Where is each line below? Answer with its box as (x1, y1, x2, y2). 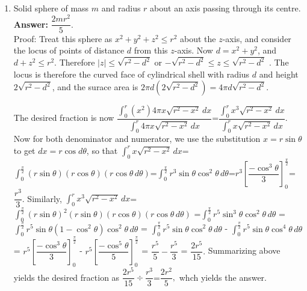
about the (180, 32, 216, 44)
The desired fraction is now (13, 111, 114, 124)
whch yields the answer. (179, 271, 267, 283)
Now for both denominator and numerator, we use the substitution (13, 132, 261, 145)
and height (259, 67, 299, 80)
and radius (101, 2, 141, 14)
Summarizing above (208, 244, 281, 257)
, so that (86, 144, 118, 156)
